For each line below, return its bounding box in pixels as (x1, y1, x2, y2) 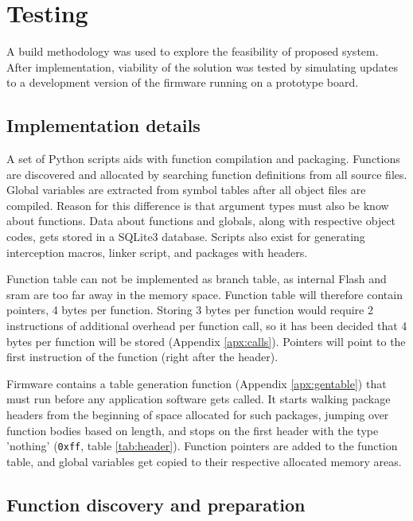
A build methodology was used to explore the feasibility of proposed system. (6, 43, 379, 60)
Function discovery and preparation (6, 492, 306, 516)
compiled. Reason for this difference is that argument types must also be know (6, 196, 389, 213)
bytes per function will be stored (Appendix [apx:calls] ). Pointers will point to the (6, 332, 406, 349)
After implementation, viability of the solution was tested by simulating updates (6, 58, 399, 75)
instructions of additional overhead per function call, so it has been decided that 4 (6, 317, 407, 334)
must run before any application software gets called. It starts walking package (6, 391, 391, 407)
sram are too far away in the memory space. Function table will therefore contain (6, 286, 403, 302)
